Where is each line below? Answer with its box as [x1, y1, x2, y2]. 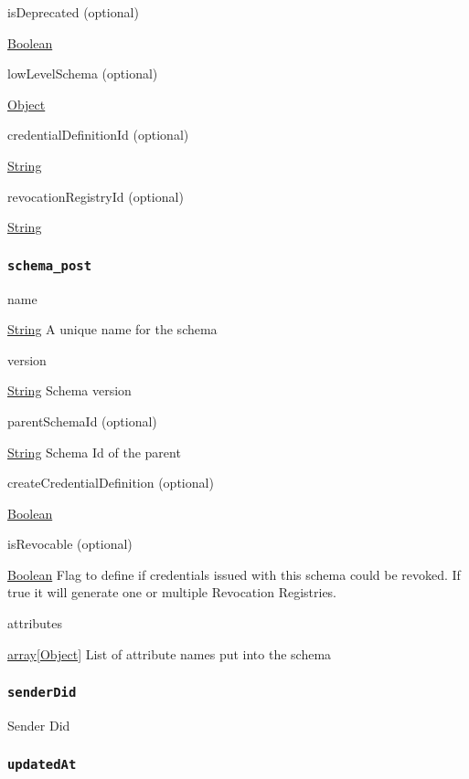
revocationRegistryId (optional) [7, 186, 184, 205]
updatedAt [7, 756, 77, 772]
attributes [7, 614, 63, 633]
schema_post [7, 258, 92, 273]
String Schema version [7, 381, 132, 400]
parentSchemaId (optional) [7, 411, 157, 430]
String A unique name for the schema [7, 320, 218, 339]
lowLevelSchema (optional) [7, 64, 158, 83]
